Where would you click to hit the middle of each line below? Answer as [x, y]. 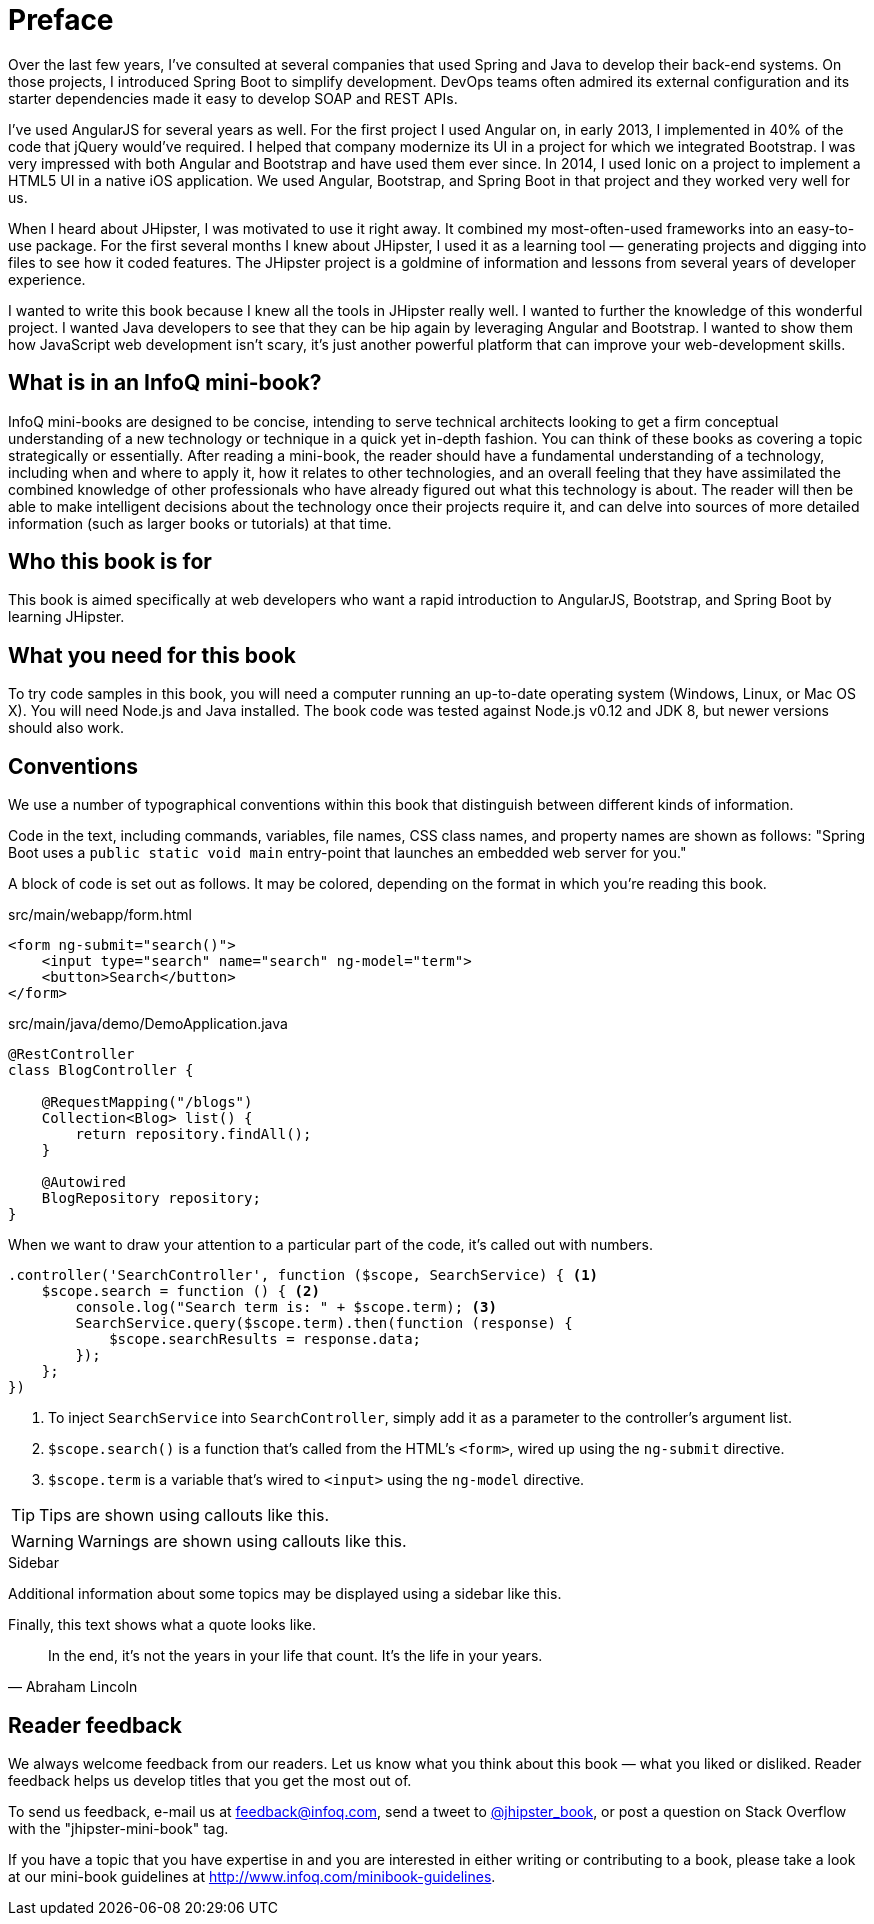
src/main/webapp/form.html [100, 915]
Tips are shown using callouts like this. [184, 1515]
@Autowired [84, 1182]
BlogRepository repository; [151, 1198]
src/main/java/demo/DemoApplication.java [148, 1024]
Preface [61, 20]
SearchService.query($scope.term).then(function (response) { [324, 1323]
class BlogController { [101, 1070]
